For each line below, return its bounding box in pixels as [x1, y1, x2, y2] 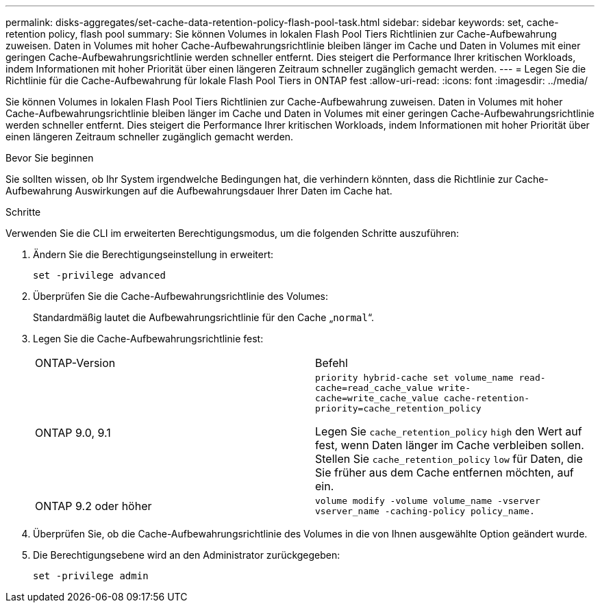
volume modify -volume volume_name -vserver [315, 496, 540, 506]
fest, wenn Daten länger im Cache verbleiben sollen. [315, 438, 584, 452]
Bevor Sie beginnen [5, 152, 94, 164]
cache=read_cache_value [315, 383, 434, 393]
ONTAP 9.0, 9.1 [35, 426, 111, 440]
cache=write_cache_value [315, 393, 439, 403]
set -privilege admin [33, 570, 149, 581]
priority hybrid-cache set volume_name [315, 372, 514, 383]
